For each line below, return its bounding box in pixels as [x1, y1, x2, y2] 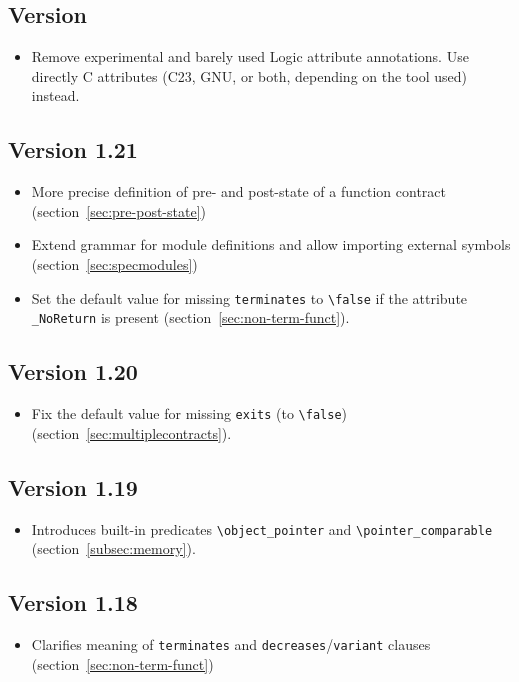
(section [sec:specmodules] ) [31, 253, 198, 274]
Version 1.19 [8, 471, 138, 502]
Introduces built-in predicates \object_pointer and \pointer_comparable [31, 518, 493, 539]
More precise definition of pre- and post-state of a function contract [31, 181, 446, 202]
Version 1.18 [8, 587, 138, 618]
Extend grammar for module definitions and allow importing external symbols [31, 234, 511, 255]
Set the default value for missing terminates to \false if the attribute [31, 287, 468, 308]
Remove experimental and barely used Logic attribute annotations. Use [31, 46, 469, 67]
